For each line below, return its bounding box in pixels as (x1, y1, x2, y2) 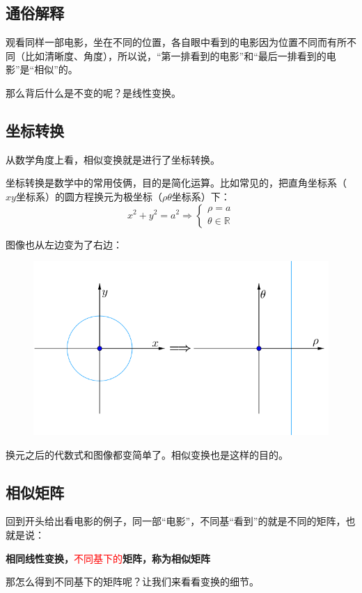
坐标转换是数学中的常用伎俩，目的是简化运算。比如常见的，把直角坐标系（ (6, 175, 347, 190)
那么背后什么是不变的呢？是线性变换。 (6, 85, 181, 100)
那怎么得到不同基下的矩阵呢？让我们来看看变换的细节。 (6, 574, 259, 589)
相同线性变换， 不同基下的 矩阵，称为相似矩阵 (6, 551, 210, 565)
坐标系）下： (171, 189, 230, 203)
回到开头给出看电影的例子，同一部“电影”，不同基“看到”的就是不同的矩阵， (6, 514, 346, 528)
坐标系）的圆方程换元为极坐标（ (15, 189, 162, 203)
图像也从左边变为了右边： (6, 237, 123, 251)
